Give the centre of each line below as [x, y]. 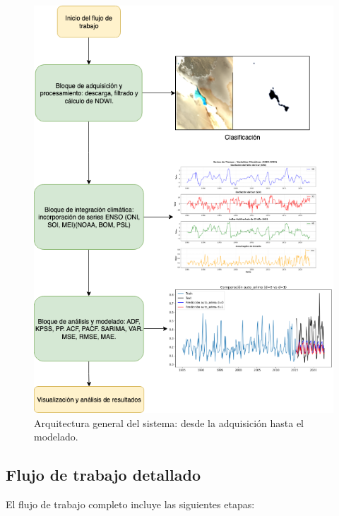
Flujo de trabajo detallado [103, 475]
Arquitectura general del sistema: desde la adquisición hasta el [169, 422]
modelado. [56, 437]
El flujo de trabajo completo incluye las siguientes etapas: [130, 504]
